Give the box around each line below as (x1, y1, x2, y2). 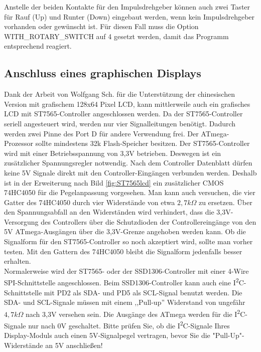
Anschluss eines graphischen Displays (4, 65, 201, 81)
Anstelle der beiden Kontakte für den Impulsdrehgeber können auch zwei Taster (4, 2, 250, 12)
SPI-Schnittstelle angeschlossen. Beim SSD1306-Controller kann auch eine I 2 (4, 276, 239, 288)
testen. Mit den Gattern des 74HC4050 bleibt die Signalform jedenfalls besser (4, 246, 242, 256)
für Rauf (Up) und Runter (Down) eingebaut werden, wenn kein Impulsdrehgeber (4, 11, 255, 22)
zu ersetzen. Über (198, 197, 252, 207)
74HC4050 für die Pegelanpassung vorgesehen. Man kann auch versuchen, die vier (4, 187, 255, 198)
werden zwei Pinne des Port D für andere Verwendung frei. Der (4, 128, 199, 138)
